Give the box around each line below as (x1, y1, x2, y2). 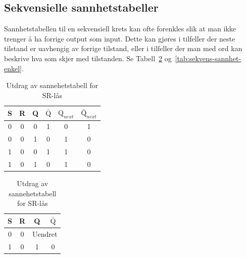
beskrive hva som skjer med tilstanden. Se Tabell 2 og (4, 53, 172, 63)
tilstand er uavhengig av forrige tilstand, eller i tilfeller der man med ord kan (4, 43, 242, 54)
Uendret (32, 228, 58, 239)
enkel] (4, 63, 22, 73)
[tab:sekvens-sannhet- (175, 53, 241, 63)
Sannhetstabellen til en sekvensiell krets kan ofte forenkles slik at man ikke (4, 23, 236, 34)
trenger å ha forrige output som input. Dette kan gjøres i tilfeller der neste (4, 33, 235, 44)
